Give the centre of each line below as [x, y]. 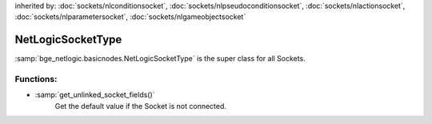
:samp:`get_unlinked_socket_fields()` [95, 95]
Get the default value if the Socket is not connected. [141, 106]
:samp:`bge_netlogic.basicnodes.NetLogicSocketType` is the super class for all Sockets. [160, 59]
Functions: [36, 79]
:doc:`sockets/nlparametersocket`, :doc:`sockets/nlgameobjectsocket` [130, 17]
